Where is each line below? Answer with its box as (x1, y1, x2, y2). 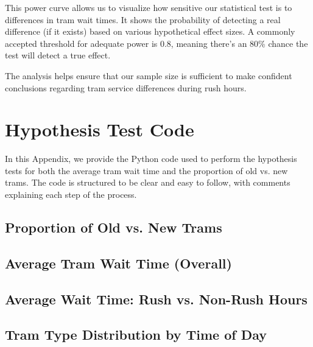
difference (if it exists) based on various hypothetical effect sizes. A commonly (5, 25, 295, 38)
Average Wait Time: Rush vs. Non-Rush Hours (5, 289, 308, 308)
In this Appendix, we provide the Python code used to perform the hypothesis (5, 152, 297, 165)
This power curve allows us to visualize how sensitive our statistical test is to (5, 1, 292, 13)
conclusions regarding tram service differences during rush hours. (5, 81, 247, 94)
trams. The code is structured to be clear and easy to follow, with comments (5, 176, 290, 189)
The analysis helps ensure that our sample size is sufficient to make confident (5, 69, 292, 82)
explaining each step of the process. (5, 188, 137, 201)
